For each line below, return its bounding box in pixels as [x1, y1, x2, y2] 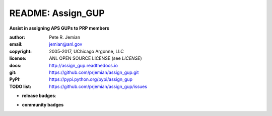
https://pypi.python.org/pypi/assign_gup [49, 76, 133, 82]
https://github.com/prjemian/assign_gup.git [49, 69, 139, 75]
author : [9, 34, 25, 40]
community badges [22, 102, 64, 108]
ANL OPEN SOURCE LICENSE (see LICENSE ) [49, 55, 142, 61]
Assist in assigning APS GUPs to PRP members [9, 25, 109, 31]
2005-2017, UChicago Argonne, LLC [49, 48, 124, 54]
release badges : [22, 93, 56, 99]
